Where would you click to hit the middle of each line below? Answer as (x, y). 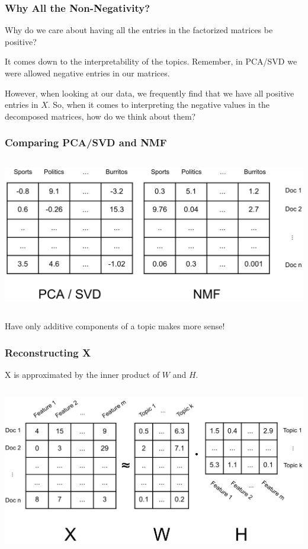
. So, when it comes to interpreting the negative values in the (159, 105)
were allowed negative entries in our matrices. (87, 73)
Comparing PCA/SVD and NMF (86, 142)
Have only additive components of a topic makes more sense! (115, 326)
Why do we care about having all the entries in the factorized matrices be (139, 30)
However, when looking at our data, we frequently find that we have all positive (150, 93)
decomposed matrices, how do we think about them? (100, 116)
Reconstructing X (48, 352)
